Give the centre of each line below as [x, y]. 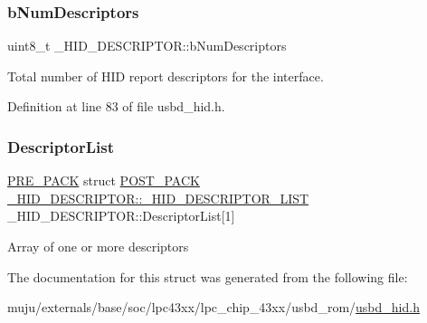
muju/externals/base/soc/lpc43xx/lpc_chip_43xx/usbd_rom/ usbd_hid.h [213, 307]
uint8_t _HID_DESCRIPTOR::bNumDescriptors [147, 46]
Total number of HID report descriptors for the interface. [166, 76]
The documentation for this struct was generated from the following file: [208, 276]
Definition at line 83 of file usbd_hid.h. [116, 106]
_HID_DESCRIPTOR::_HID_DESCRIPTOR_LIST [158, 198]
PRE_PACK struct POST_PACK [104, 180]
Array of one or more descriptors [98, 246]
